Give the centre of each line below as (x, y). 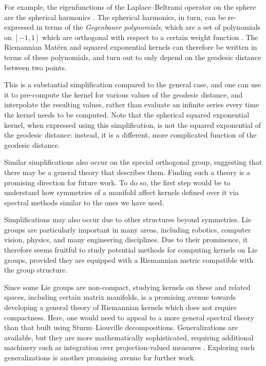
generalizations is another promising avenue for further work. (100, 357)
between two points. (35, 67)
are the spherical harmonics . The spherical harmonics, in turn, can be (115, 17)
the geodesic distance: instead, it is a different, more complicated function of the (130, 135)
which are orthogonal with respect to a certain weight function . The (150, 37)
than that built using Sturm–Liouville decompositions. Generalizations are (121, 327)
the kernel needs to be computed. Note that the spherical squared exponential (127, 114)
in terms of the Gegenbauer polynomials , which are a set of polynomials (148, 27)
